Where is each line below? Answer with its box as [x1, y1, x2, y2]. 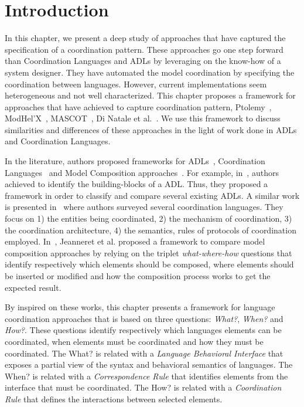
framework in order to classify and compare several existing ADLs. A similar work [5, 189, 300, 201]
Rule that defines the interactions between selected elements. [5, 392, 223, 405]
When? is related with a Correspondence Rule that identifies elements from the [5, 369, 288, 382]
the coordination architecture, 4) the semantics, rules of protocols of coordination [5, 223, 296, 236]
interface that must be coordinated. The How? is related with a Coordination [5, 381, 282, 394]
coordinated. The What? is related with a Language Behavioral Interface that [5, 347, 283, 359]
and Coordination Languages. [5, 135, 111, 147]
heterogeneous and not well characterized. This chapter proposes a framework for [5, 89, 296, 101]
